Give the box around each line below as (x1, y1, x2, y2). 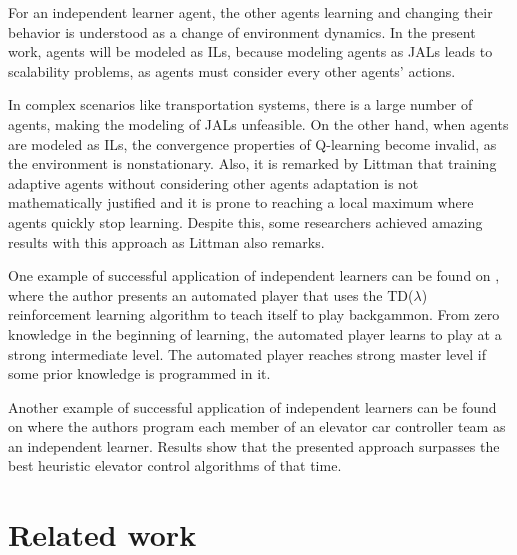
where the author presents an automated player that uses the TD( (8, 284, 414, 305)
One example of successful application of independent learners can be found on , (8, 265, 500, 286)
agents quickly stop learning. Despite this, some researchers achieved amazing (8, 211, 483, 232)
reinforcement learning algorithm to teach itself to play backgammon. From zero (8, 304, 500, 325)
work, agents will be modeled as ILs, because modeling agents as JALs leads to (8, 41, 493, 62)
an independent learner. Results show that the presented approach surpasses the (8, 435, 500, 456)
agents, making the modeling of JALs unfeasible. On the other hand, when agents (8, 113, 509, 134)
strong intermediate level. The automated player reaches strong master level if (8, 343, 487, 364)
